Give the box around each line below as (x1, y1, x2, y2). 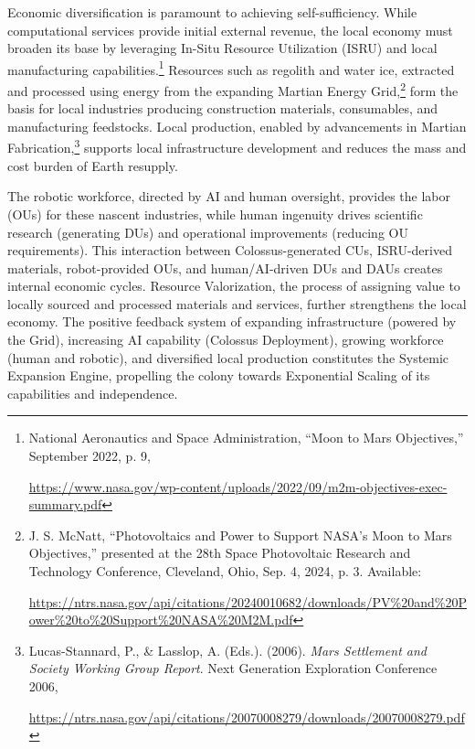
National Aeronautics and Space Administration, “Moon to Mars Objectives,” (28, 428, 464, 447)
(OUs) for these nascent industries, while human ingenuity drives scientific (7, 204, 423, 223)
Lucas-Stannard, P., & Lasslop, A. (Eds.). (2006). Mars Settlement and (28, 640, 427, 659)
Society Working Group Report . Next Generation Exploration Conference (28, 658, 438, 678)
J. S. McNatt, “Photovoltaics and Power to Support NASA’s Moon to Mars (28, 525, 452, 544)
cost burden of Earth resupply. (7, 155, 178, 175)
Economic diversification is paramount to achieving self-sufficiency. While (7, 3, 417, 21)
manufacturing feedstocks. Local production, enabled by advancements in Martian (7, 116, 467, 135)
